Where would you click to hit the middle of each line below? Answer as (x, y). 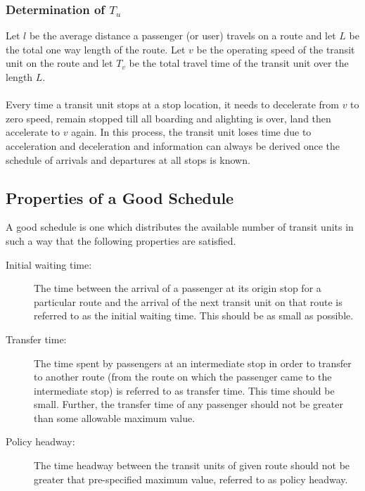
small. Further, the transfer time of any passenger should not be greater (188, 404)
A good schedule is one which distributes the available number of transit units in (180, 227)
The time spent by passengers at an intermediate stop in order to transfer (193, 363)
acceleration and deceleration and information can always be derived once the (173, 145)
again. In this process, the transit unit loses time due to (191, 132)
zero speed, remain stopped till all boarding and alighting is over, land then (168, 118)
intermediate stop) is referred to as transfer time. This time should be (184, 390)
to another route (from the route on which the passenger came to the (183, 377)
